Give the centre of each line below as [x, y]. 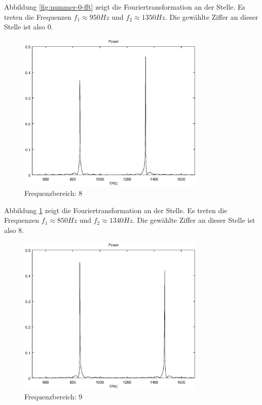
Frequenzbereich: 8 [53, 193]
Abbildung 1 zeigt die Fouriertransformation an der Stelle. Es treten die [116, 210]
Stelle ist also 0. [29, 27]
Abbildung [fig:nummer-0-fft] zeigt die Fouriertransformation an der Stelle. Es [125, 7]
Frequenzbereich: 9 [53, 396]
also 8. [14, 230]
